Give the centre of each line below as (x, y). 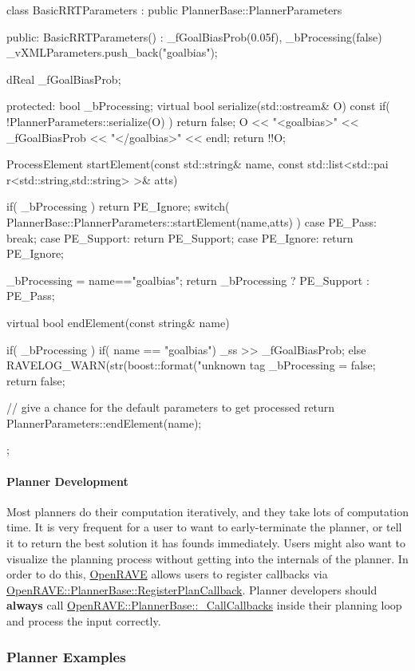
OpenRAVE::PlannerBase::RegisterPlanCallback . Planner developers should (192, 589)
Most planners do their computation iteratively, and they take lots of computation (207, 511)
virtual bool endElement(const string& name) (118, 322)
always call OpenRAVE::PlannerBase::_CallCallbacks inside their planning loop (204, 605)
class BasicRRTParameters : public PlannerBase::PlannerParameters (174, 10)
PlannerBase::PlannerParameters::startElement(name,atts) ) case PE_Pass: (192, 221)
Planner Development (67, 481)
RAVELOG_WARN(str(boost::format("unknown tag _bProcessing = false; (191, 365)
